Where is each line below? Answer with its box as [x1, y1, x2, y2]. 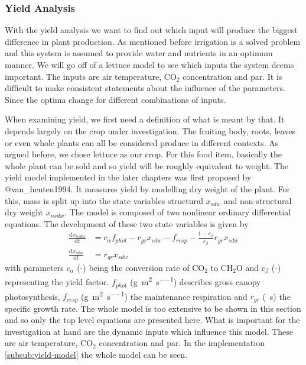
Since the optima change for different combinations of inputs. [5, 93, 226, 105]
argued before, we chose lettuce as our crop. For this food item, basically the [5, 148, 282, 160]
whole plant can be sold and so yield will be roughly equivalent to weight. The [5, 159, 289, 172]
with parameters [5, 261, 64, 273]
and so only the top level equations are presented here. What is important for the [5, 314, 300, 326]
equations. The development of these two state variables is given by [5, 217, 249, 230]
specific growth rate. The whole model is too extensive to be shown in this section [5, 302, 301, 314]
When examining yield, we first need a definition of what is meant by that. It [5, 113, 285, 125]
